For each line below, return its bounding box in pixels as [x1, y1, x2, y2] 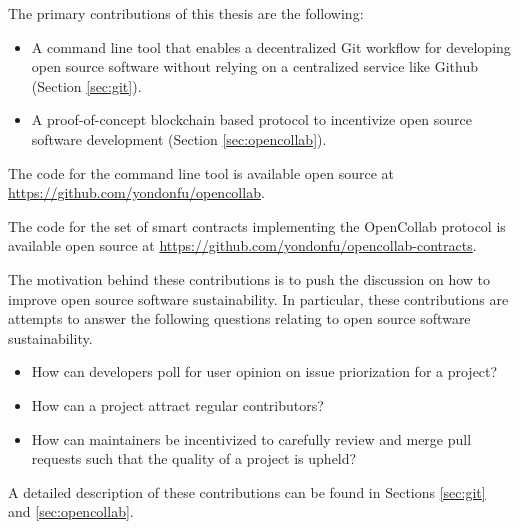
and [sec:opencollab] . [8, 501, 134, 522]
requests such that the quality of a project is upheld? [31, 448, 357, 469]
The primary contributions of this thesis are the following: [8, 3, 364, 23]
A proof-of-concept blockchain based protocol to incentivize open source [31, 109, 472, 130]
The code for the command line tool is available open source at [8, 162, 394, 183]
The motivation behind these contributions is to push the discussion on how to [8, 268, 491, 289]
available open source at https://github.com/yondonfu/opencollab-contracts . [8, 235, 477, 256]
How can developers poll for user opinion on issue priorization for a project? [31, 361, 498, 382]
